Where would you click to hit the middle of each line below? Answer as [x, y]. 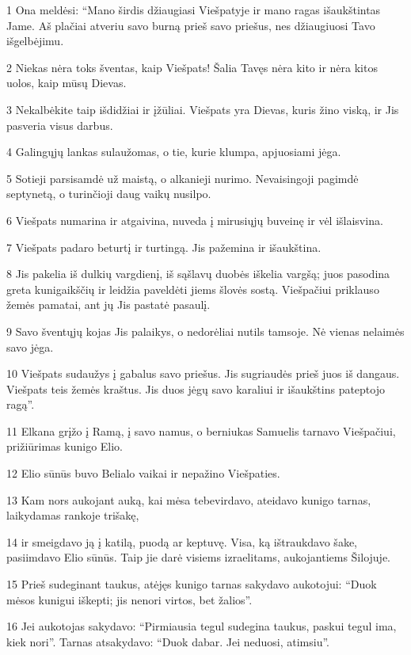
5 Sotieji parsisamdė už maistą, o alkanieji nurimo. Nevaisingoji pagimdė [183, 178]
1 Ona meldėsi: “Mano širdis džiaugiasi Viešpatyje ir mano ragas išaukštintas [194, 10]
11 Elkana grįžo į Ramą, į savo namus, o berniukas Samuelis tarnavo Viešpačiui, [201, 430]
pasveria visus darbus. [60, 125]
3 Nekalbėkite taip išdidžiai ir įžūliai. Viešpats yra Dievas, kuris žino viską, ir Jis [203, 109]
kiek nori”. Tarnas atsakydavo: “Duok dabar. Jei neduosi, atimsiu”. [168, 641]
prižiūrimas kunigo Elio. [65, 446]
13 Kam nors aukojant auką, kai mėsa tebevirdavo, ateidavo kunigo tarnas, [189, 499]
